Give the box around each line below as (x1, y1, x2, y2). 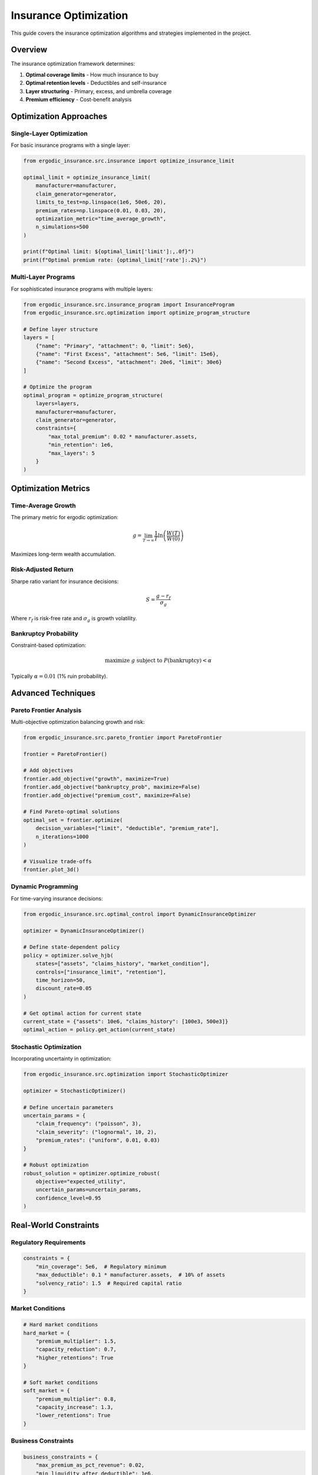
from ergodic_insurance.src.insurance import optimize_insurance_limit (23, 158, 235, 165)
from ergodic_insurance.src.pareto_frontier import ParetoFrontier (23, 734, 223, 740)
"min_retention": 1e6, (48, 441, 114, 448)
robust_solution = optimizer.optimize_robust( (23, 1170, 160, 1176)
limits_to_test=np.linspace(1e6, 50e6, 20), (35, 199, 167, 206)
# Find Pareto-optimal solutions (23, 808, 120, 815)
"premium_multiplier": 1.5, (35, 1338, 117, 1345)
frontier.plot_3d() (23, 866, 79, 873)
